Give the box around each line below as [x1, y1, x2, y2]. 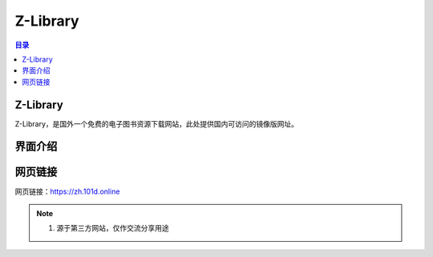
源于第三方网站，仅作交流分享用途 [56, 223, 169, 233]
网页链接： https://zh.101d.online [14, 187, 120, 196]
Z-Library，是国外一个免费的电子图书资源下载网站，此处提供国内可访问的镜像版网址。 [14, 118, 299, 128]
